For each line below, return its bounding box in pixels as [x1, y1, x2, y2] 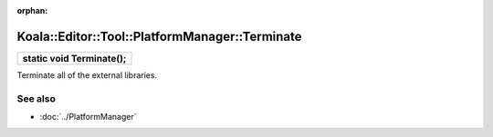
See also [16, 92, 57, 104]
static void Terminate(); [22, 52, 127, 64]
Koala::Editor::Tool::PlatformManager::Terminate [16, 28, 302, 44]
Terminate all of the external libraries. [16, 69, 158, 81]
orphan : [16, 5, 48, 15]
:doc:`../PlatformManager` [39, 112, 137, 122]
